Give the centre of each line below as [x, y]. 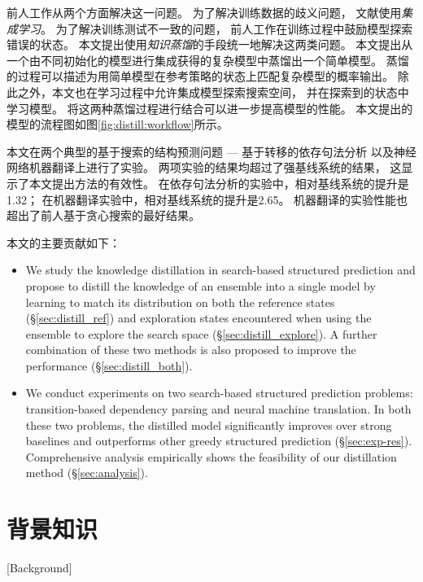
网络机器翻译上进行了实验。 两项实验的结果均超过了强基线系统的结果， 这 [204, 167]
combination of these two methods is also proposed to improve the [191, 350]
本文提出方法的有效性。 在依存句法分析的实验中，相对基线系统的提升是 [219, 183]
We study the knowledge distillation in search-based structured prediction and [220, 270]
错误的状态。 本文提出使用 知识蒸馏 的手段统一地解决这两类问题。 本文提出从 [210, 44]
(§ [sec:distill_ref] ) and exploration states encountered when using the [198, 318]
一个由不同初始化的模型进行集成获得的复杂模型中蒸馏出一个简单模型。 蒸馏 [208, 60]
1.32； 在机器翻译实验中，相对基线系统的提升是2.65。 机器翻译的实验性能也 [207, 199]
